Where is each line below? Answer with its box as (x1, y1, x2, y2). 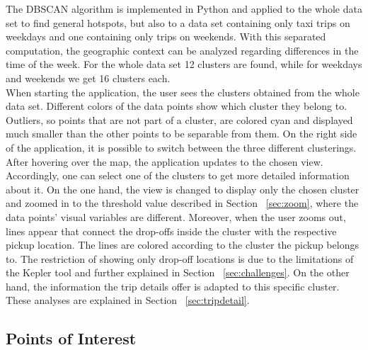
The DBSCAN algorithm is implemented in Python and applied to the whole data (6, 1, 362, 16)
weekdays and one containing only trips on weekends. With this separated (6, 29, 326, 44)
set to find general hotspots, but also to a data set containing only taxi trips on (6, 15, 350, 30)
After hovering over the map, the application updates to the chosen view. (6, 154, 323, 169)
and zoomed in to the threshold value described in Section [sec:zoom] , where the (6, 196, 359, 210)
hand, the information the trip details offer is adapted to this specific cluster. (6, 278, 340, 293)
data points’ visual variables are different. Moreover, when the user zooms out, (6, 209, 346, 224)
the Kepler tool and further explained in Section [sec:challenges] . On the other (6, 265, 350, 280)
